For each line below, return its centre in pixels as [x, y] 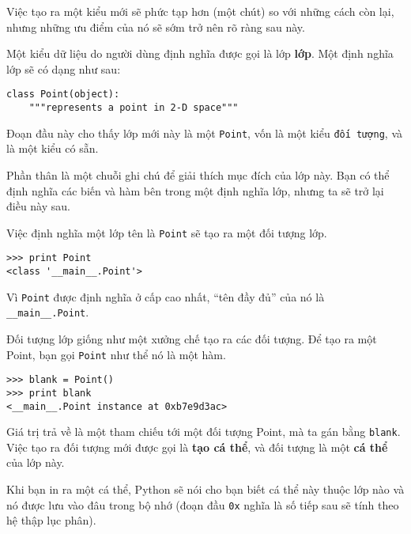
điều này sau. [38, 206]
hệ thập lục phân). [51, 520]
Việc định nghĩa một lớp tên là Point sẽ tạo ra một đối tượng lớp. [167, 232]
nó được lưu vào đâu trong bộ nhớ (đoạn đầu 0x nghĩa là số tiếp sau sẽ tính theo [203, 504]
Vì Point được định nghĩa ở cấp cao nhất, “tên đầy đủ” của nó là [166, 296]
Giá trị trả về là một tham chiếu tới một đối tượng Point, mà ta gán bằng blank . [204, 432]
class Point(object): [63, 95]
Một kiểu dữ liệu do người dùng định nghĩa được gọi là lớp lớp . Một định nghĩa [200, 53]
